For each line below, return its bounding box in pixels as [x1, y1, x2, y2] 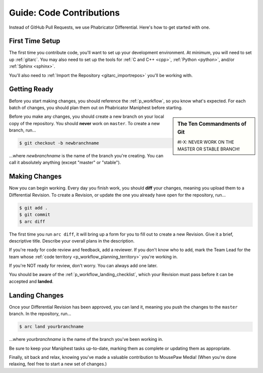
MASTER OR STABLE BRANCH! [177, 146, 240, 152]
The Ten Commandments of [177, 121, 247, 128]
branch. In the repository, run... [9, 311, 72, 317]
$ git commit [19, 212, 51, 218]
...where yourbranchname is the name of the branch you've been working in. [9, 336, 163, 342]
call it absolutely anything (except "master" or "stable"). [9, 160, 121, 166]
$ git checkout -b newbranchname [19, 140, 99, 146]
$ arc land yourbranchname [19, 324, 84, 330]
